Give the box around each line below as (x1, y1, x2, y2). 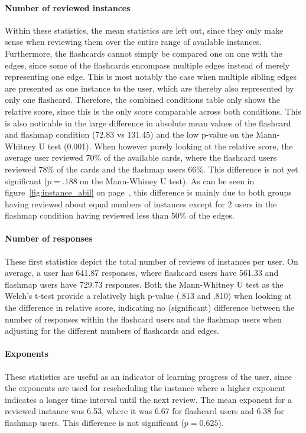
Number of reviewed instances (5, 1, 131, 14)
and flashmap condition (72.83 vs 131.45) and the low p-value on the (5, 128, 253, 141)
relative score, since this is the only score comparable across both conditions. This (5, 105, 301, 117)
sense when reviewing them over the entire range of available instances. (5, 35, 262, 48)
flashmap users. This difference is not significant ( (5, 416, 184, 429)
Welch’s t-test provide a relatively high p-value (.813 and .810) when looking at (5, 289, 292, 302)
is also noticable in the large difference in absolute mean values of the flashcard (5, 116, 291, 129)
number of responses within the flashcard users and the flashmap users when (5, 312, 282, 325)
